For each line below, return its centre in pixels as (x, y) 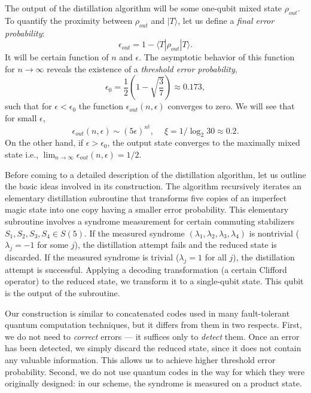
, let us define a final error (226, 20)
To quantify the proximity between (69, 20)
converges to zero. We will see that (231, 106)
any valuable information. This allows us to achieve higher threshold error (140, 359)
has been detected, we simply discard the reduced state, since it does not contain (153, 348)
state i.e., (22, 154)
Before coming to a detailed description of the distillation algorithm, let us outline (155, 174)
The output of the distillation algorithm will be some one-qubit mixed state (144, 8)
